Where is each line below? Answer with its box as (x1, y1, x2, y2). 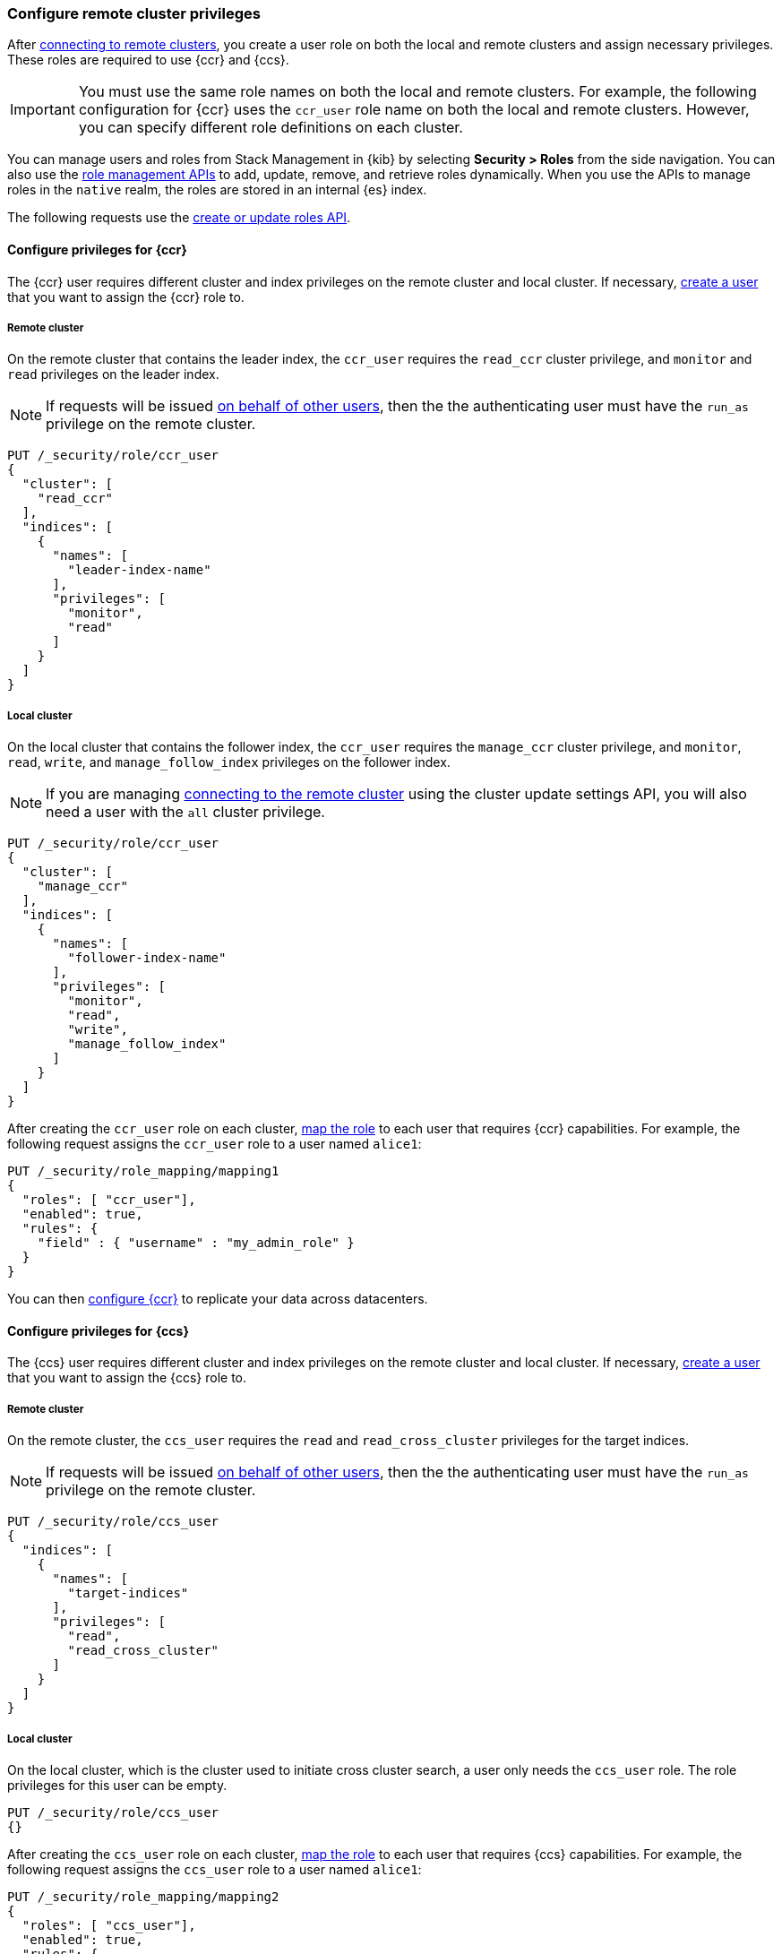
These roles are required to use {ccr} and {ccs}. (7, 52, 289, 68)
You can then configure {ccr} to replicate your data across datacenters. (7, 1291, 428, 1307)
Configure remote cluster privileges (7, 4, 261, 22)
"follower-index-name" (67, 951, 227, 966)
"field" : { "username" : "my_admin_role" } (37, 1235, 355, 1251)
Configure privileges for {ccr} (7, 241, 187, 257)
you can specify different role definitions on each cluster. (78, 118, 463, 137)
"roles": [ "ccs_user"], (21, 1917, 196, 1932)
